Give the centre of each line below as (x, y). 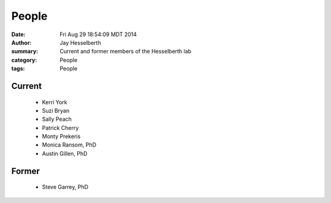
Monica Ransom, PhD (69, 145)
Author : (21, 42)
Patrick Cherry (60, 128)
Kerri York (55, 102)
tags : (18, 69)
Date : (18, 34)
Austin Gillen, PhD (65, 153)
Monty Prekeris (61, 136)
